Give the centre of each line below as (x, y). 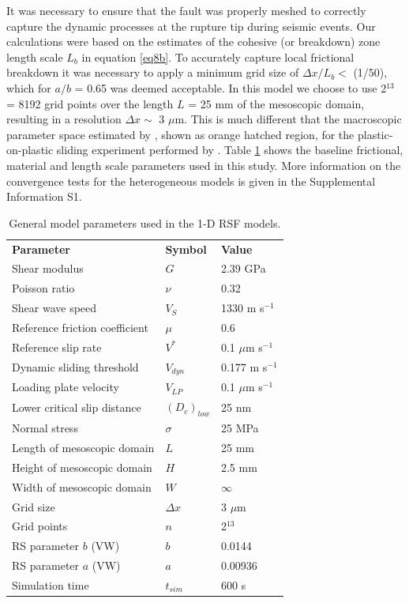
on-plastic (30, 150)
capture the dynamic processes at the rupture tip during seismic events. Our (191, 26)
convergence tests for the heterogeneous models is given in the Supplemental (191, 181)
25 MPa (240, 428)
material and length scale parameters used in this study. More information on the (204, 165)
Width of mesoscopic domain (82, 486)
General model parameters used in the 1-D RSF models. (145, 222)
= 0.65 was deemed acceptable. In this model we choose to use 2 (231, 87)
